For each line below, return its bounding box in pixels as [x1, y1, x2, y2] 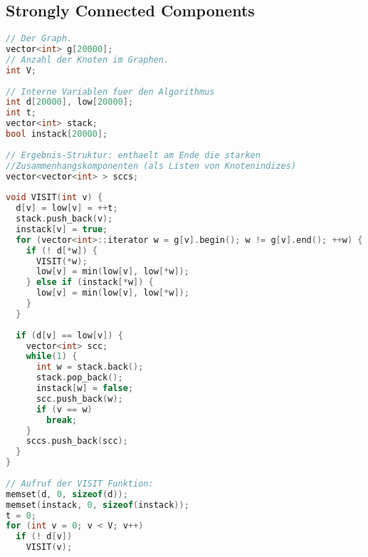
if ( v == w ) [36, 404, 93, 415]
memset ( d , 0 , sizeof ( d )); [6, 489, 128, 499]
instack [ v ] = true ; [16, 224, 108, 234]
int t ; [6, 108, 36, 118]
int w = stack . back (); [36, 362, 144, 373]
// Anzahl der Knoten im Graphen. [6, 54, 169, 65]
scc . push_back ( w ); [36, 393, 123, 404]
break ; [46, 415, 78, 425]
